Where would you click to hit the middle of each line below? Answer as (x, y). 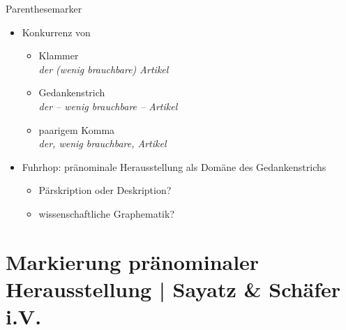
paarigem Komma (77, 129)
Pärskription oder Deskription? (105, 190)
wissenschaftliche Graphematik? (107, 213)
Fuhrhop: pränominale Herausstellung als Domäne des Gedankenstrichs (174, 166)
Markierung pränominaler (133, 261)
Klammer (59, 55)
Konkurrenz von (56, 32)
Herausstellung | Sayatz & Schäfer (173, 288)
